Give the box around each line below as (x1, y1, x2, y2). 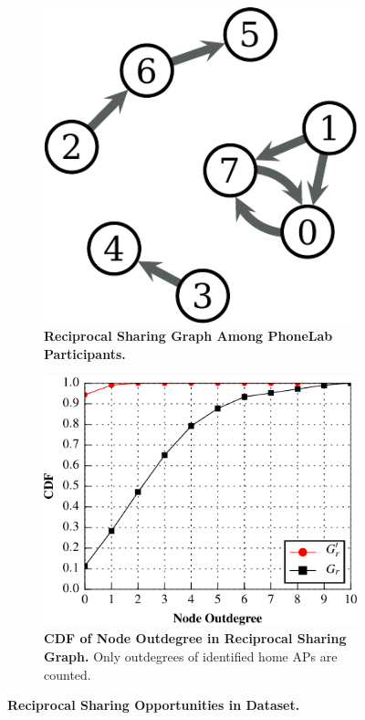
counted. (44, 664, 91, 683)
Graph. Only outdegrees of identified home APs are (44, 646, 338, 665)
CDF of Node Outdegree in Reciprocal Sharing (44, 629, 347, 648)
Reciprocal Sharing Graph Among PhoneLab (44, 326, 333, 345)
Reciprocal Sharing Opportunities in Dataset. (7, 695, 300, 715)
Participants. (44, 344, 126, 363)
